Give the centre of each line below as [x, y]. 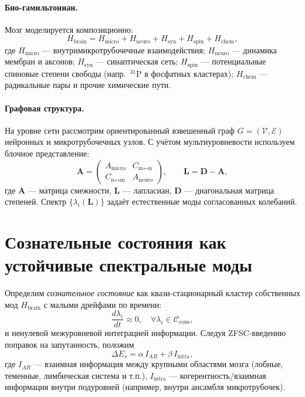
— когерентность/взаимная [218, 375]
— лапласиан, [147, 190]
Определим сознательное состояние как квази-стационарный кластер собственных [152, 293]
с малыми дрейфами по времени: [103, 304]
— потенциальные [233, 61]
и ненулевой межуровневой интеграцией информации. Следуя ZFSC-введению [145, 333]
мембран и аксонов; [40, 61]
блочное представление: [47, 153]
